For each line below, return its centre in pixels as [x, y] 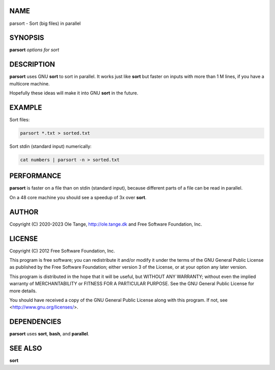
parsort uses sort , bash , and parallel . [49, 334]
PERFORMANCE [35, 176]
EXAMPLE [26, 107]
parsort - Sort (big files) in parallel [45, 23]
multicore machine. [30, 83]
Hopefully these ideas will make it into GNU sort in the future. [74, 93]
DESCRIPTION [32, 64]
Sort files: [20, 120]
